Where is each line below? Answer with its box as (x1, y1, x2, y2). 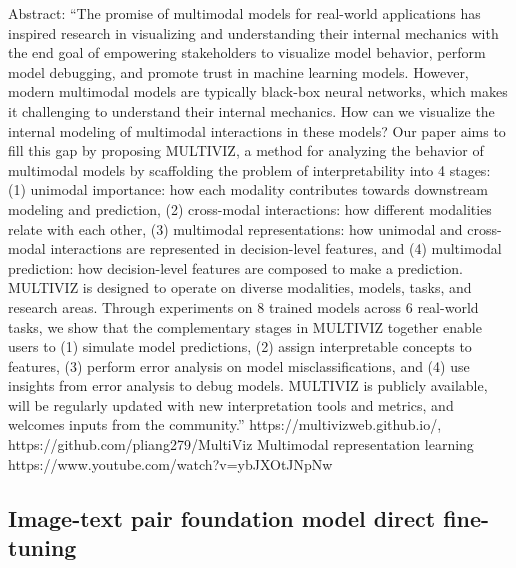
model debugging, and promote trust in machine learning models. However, (8, 61, 469, 82)
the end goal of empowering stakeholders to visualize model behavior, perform (8, 42, 486, 63)
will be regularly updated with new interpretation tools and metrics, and (8, 394, 454, 415)
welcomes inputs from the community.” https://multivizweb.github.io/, (8, 414, 442, 435)
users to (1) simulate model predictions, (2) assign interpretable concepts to (8, 336, 472, 357)
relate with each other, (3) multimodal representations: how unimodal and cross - (8, 218, 502, 239)
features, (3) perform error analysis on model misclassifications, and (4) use (8, 355, 470, 376)
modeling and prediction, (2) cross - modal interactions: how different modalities (8, 198, 492, 219)
